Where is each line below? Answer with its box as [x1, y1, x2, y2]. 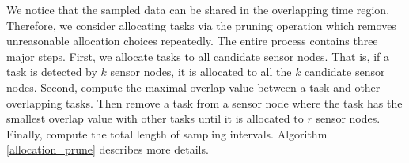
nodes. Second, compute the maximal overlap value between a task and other [6, 78, 381, 95]
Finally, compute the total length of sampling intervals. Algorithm [6, 125, 328, 142]
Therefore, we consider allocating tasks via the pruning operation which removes [6, 17, 396, 33]
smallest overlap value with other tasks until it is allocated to [6, 110, 304, 127]
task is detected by [6, 63, 97, 80]
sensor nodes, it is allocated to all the [110, 63, 292, 80]
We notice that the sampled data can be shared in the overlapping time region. [6, 2, 390, 17]
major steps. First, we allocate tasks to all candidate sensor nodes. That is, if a [6, 47, 389, 64]
